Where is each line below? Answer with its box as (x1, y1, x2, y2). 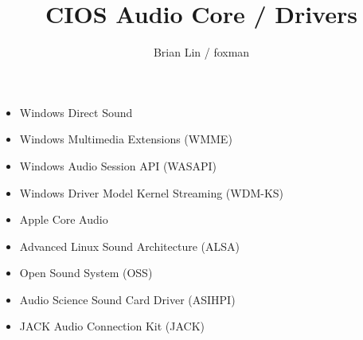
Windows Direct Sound (19, 104, 133, 120)
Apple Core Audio (19, 211, 108, 228)
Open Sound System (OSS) (19, 264, 153, 281)
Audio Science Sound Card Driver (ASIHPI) (19, 291, 236, 307)
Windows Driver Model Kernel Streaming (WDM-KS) (19, 184, 284, 201)
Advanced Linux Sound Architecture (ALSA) (19, 237, 240, 254)
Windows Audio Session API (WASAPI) (19, 157, 217, 174)
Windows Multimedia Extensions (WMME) (19, 131, 232, 147)
